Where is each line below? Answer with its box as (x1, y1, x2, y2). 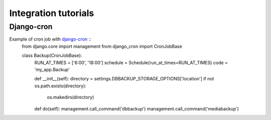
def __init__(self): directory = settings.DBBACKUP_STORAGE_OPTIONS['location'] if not (34, 76, 214, 82)
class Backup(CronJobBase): (22, 53, 82, 59)
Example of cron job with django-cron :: (9, 36, 91, 42)
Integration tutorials (9, 8, 94, 19)
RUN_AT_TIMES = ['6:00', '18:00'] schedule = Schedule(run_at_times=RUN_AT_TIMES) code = (34, 59, 228, 65)
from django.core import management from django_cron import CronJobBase (22, 43, 183, 49)
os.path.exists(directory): (34, 83, 86, 89)
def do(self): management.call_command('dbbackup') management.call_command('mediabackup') (34, 105, 239, 111)
